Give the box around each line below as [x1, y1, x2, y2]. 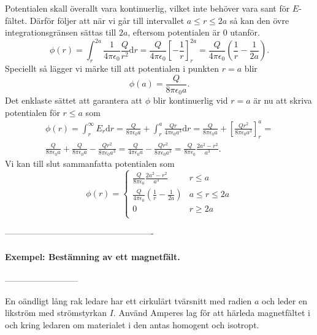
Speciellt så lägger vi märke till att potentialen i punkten [5, 62, 220, 75]
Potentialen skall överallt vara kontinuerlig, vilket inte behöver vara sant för [5, 2, 290, 14]
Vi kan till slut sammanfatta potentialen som [5, 157, 175, 170]
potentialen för [5, 106, 60, 118]
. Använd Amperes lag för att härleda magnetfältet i [113, 306, 310, 319]
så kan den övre [229, 13, 289, 26]
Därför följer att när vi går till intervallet [29, 13, 185, 26]
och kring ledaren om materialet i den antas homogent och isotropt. [5, 318, 259, 331]
